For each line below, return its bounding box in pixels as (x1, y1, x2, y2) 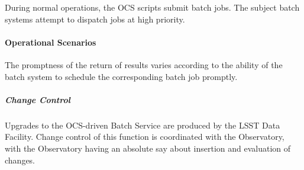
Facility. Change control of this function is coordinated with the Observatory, (5, 130, 284, 143)
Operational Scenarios (5, 36, 96, 48)
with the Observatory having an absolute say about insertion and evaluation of (5, 142, 291, 154)
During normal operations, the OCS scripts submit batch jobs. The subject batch (5, 1, 300, 13)
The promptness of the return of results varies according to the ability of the (5, 58, 283, 70)
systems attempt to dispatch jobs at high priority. (5, 12, 185, 25)
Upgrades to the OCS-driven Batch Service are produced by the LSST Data (5, 118, 280, 131)
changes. (5, 153, 35, 166)
